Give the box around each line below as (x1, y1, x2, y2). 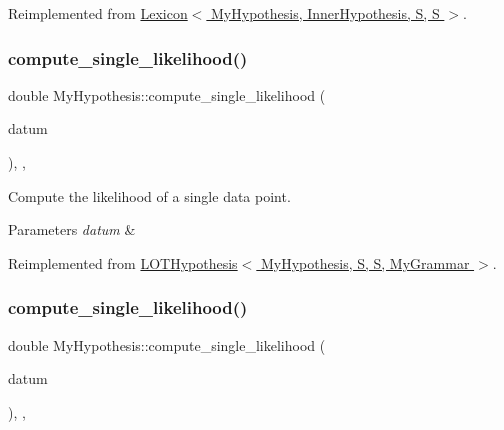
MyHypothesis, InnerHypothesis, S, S (211, 3, 440, 23)
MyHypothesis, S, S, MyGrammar (260, 252, 470, 273)
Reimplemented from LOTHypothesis (8, 252, 238, 273)
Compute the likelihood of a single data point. (8, 185, 291, 206)
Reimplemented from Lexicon (8, 3, 188, 23)
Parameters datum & (8, 219, 136, 240)
